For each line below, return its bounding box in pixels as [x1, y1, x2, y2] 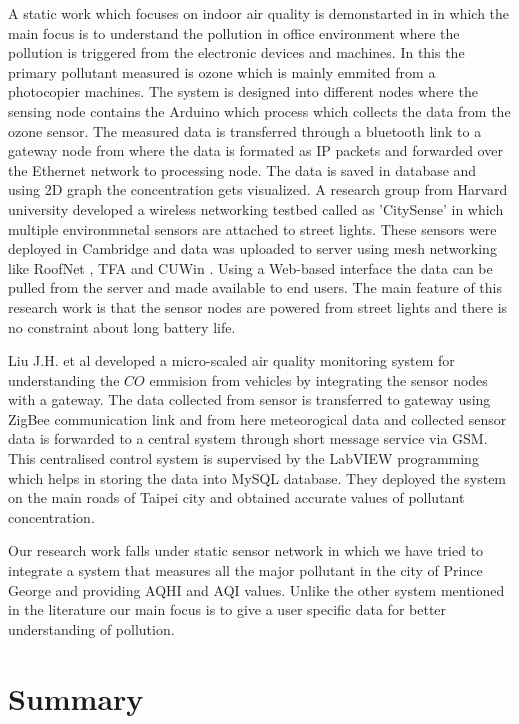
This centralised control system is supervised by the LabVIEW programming [8, 448, 479, 469]
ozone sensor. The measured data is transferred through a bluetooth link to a [8, 120, 482, 141]
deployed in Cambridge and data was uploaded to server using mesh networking [8, 238, 497, 259]
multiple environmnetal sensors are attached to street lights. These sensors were [8, 218, 497, 239]
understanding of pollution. [8, 618, 175, 639]
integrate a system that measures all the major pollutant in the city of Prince [8, 560, 483, 581]
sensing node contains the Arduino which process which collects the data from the [8, 100, 511, 121]
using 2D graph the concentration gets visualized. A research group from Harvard [8, 179, 508, 200]
